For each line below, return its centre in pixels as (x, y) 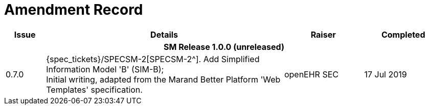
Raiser (323, 34)
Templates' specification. (94, 89)
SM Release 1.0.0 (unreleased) (224, 47)
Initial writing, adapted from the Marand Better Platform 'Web (163, 79)
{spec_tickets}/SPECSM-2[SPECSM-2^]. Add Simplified (153, 59)
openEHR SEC (311, 74)
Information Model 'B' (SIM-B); (105, 69)
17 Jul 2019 (386, 74)
